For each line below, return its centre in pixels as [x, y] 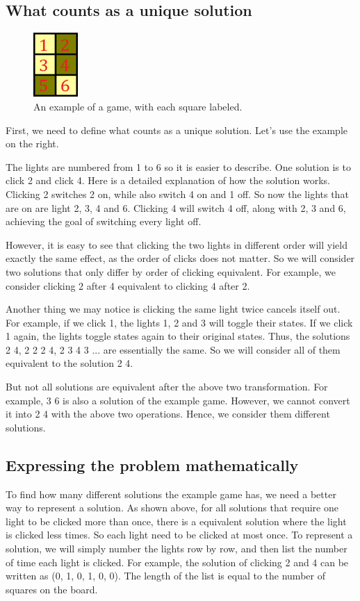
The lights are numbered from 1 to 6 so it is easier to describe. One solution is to [178, 166]
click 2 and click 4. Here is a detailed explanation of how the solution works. [168, 180]
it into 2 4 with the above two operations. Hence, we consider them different [168, 414]
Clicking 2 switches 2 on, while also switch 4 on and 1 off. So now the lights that [177, 194]
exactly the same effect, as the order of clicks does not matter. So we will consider [180, 258]
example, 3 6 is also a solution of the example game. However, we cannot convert [178, 400]
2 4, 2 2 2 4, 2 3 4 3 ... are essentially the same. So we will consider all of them [173, 349]
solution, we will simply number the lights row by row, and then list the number [177, 549]
